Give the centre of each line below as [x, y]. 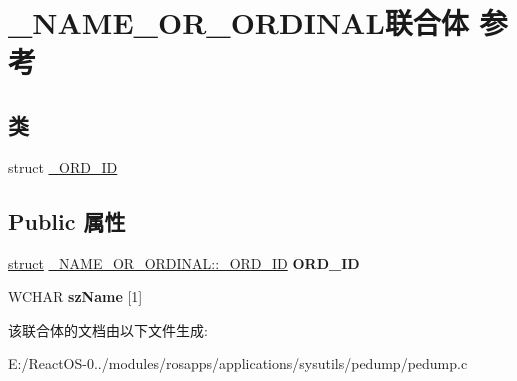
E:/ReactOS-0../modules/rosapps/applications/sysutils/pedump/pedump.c [238, 363]
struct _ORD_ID [63, 166]
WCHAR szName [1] [75, 296]
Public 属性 [67, 220]
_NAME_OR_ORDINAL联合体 [238, 22]
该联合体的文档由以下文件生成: [108, 329]
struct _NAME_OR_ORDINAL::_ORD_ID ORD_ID [184, 262]
